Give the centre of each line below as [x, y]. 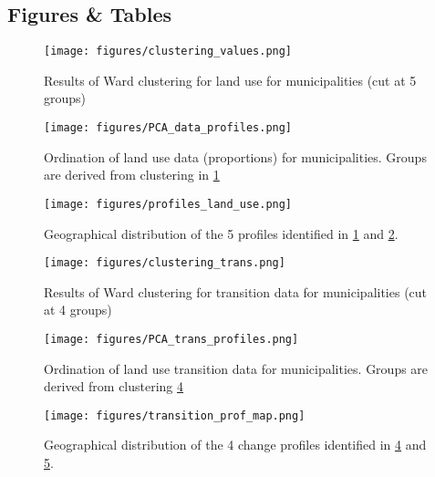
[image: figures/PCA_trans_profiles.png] [171, 339]
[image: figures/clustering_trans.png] [165, 263]
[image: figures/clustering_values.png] [168, 52]
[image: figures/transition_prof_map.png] [175, 415]
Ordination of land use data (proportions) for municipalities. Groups [235, 156]
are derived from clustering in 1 [132, 175]
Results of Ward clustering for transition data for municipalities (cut [236, 291]
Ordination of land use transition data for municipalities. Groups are [236, 368]
